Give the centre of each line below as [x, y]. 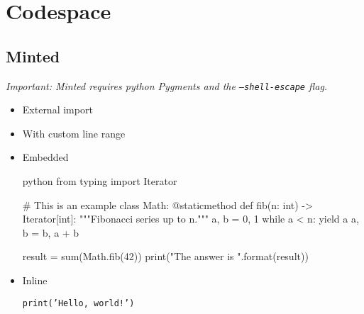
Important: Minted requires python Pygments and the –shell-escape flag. [167, 85]
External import [57, 110]
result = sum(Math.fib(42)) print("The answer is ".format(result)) [165, 256]
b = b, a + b [51, 232]
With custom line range [74, 133]
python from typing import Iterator [100, 181]
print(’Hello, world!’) [78, 303]
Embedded [45, 157]
